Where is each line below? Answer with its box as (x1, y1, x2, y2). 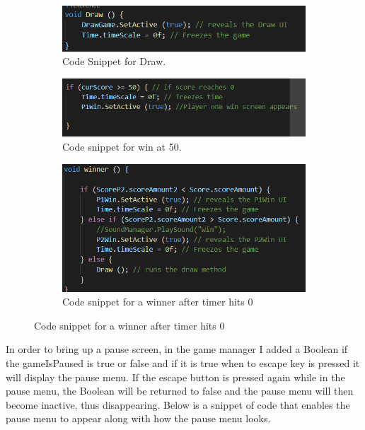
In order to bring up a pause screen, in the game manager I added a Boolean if (6, 342, 348, 356)
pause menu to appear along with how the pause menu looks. (6, 411, 271, 426)
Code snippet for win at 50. (62, 139, 182, 154)
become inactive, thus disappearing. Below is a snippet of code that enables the (6, 397, 350, 412)
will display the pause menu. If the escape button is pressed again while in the (6, 369, 345, 384)
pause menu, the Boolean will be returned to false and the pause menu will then (6, 383, 354, 398)
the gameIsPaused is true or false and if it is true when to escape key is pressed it (6, 355, 360, 370)
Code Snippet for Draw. (62, 54, 166, 69)
